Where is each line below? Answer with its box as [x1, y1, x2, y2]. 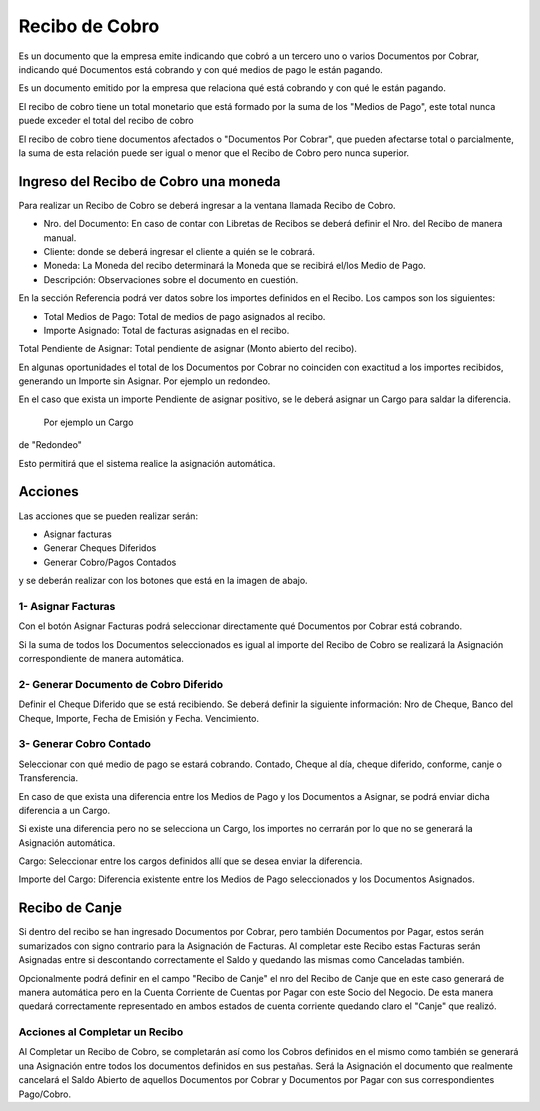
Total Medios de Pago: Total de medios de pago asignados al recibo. [43, 310, 326, 322]
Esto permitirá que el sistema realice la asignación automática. [18, 457, 276, 469]
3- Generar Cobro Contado [18, 737, 152, 751]
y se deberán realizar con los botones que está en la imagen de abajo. [18, 575, 309, 587]
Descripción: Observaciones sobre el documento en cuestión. [43, 273, 299, 285]
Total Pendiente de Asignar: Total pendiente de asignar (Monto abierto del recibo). [18, 343, 357, 355]
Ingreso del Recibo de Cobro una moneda [18, 173, 281, 190]
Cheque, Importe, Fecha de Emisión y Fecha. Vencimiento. [18, 712, 260, 724]
